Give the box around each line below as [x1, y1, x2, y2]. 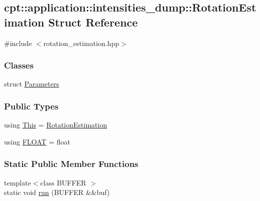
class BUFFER [40, 177, 86, 187]
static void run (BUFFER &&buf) [4, 187, 110, 197]
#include [4, 37, 32, 48]
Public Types [4, 99, 59, 112]
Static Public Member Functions [4, 157, 139, 170]
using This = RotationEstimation [4, 119, 107, 130]
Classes [4, 59, 34, 71]
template [4, 177, 31, 187]
